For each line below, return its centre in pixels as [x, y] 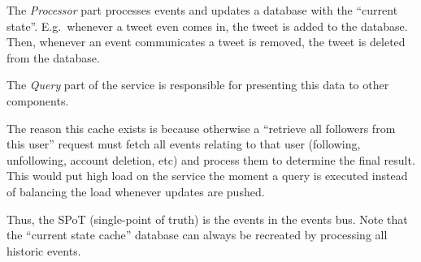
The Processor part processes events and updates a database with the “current [202, 10]
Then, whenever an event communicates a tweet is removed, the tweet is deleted [206, 42]
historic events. [44, 250]
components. [38, 100]
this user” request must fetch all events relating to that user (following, [184, 144]
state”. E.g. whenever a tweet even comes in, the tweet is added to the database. [207, 26]
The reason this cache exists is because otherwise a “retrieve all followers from [201, 128]
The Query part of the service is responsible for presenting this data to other [198, 85]
